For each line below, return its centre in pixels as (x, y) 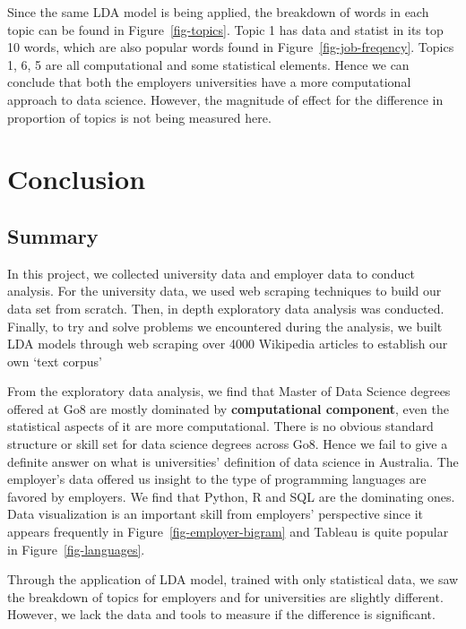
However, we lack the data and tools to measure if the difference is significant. (221, 614)
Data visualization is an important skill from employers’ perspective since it (215, 514)
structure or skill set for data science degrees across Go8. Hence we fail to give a (228, 444)
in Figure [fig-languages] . (76, 549)
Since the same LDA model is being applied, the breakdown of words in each (218, 12)
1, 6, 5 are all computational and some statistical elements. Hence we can (208, 64)
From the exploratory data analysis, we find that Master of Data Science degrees (229, 391)
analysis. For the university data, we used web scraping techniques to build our (224, 291)
